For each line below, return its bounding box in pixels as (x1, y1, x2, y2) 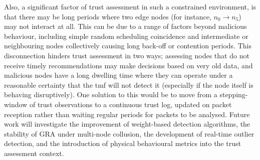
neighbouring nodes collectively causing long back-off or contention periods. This (4, 40, 251, 51)
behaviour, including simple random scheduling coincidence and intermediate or (4, 30, 248, 41)
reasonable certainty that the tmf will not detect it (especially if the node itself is (4, 79, 253, 90)
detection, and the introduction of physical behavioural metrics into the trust (4, 138, 241, 149)
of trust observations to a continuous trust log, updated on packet (29, 99, 232, 109)
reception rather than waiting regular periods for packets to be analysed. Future (4, 109, 250, 119)
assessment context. (4, 148, 64, 158)
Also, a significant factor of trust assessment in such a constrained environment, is (4, 1, 256, 11)
